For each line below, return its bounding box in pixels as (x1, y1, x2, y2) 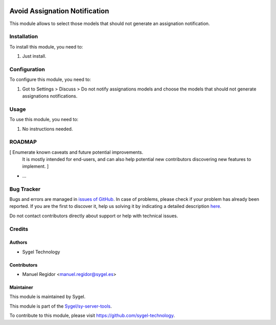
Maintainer (9, 284, 33, 291)
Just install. (22, 53, 47, 59)
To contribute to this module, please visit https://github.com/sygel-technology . (9, 312, 175, 319)
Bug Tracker (9, 185, 41, 193)
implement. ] (22, 164, 49, 170)
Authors (9, 239, 28, 245)
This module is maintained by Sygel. (9, 294, 86, 300)
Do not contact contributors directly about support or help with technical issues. (9, 213, 178, 219)
